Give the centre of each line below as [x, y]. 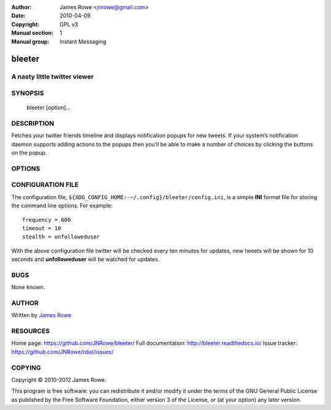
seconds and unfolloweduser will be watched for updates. [86, 259]
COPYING [26, 368]
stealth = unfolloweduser [61, 237]
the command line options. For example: [62, 206]
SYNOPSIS [28, 93]
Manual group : [30, 41]
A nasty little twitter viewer [53, 77]
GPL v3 [69, 24]
